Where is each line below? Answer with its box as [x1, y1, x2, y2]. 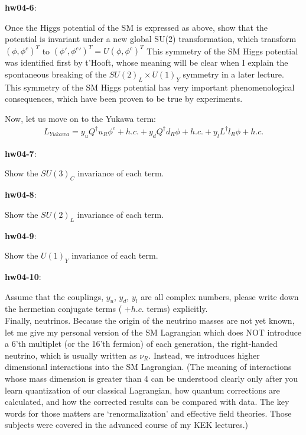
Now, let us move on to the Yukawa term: [5, 112, 156, 124]
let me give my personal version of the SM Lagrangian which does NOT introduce [5, 326, 302, 338]
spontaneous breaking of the [5, 67, 107, 80]
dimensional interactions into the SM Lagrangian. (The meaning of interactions [5, 360, 292, 373]
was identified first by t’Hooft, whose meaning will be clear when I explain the [5, 56, 288, 69]
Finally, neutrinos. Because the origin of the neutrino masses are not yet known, [5, 314, 295, 326]
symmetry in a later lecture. [183, 67, 284, 80]
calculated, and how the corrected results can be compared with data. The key [5, 395, 289, 408]
